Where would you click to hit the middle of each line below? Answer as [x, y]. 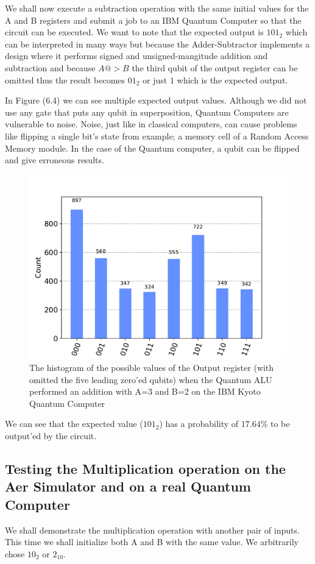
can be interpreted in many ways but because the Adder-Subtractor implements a [157, 44]
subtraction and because [50, 67]
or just [155, 79]
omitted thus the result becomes [65, 79]
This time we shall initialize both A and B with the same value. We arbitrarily [152, 542]
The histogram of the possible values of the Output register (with [152, 367]
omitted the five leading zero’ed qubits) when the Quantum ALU [151, 379]
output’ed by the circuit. [51, 435]
